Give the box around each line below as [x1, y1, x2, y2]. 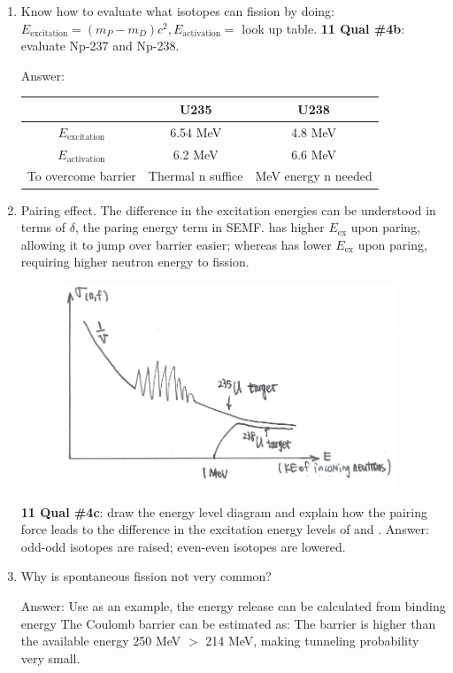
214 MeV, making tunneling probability [205, 631, 419, 650]
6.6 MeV [291, 144, 337, 163]
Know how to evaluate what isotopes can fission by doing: [20, 2, 334, 19]
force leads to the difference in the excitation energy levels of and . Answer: [20, 520, 429, 538]
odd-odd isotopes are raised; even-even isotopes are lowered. [20, 537, 346, 555]
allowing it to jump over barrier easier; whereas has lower [20, 235, 332, 253]
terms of [20, 218, 66, 236]
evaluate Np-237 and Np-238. [20, 36, 180, 55]
